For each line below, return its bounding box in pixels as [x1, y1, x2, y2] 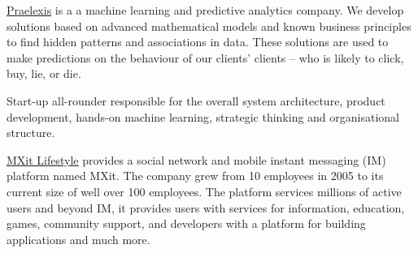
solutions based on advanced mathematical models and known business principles [7, 17, 411, 34]
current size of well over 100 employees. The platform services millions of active [7, 182, 402, 199]
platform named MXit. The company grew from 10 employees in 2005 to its [7, 167, 384, 184]
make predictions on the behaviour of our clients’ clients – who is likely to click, [7, 49, 404, 66]
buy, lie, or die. [7, 65, 81, 82]
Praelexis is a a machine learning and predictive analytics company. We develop [7, 2, 404, 18]
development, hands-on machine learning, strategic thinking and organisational [7, 108, 400, 125]
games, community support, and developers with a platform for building [7, 215, 366, 232]
